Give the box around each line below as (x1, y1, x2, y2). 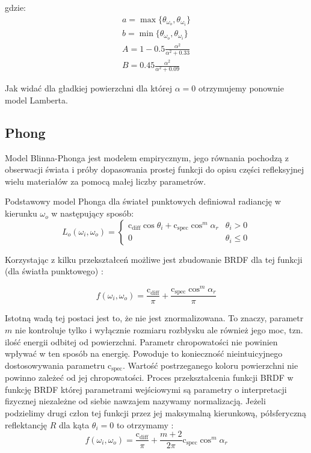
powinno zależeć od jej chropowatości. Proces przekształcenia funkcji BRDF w (5, 371, 294, 384)
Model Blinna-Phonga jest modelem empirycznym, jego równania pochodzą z (5, 151, 289, 164)
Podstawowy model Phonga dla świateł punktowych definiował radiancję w (5, 195, 281, 208)
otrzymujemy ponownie (198, 82, 284, 94)
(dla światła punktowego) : (5, 265, 103, 277)
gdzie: (5, 1, 26, 13)
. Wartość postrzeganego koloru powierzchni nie (122, 359, 298, 371)
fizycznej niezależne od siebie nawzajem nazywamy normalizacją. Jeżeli (5, 395, 266, 407)
